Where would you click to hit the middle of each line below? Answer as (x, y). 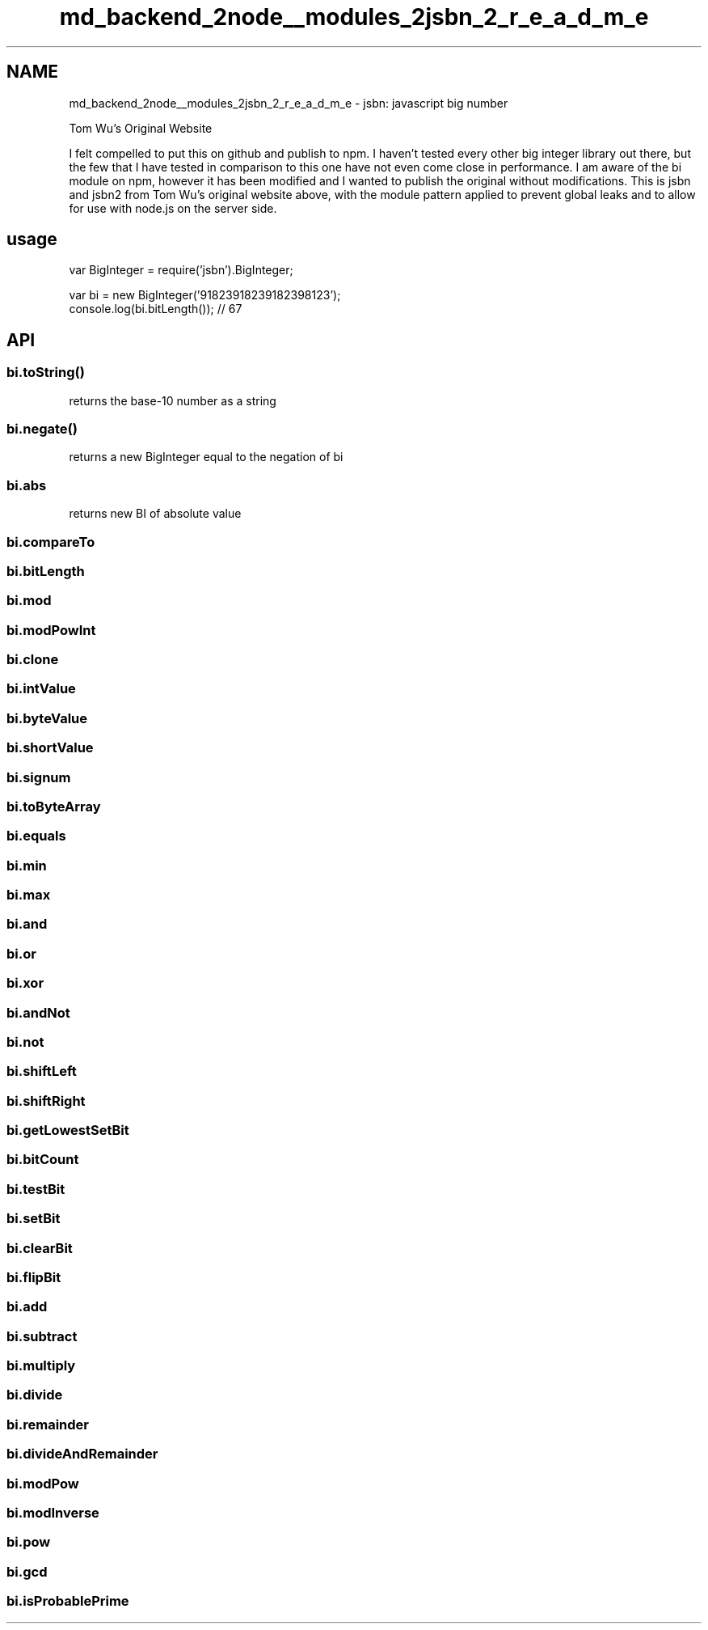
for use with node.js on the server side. (173, 208)
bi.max (29, 895)
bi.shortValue (50, 748)
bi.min (27, 865)
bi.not (25, 1042)
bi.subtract (42, 1336)
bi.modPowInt (51, 630)
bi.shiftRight (46, 1101)
